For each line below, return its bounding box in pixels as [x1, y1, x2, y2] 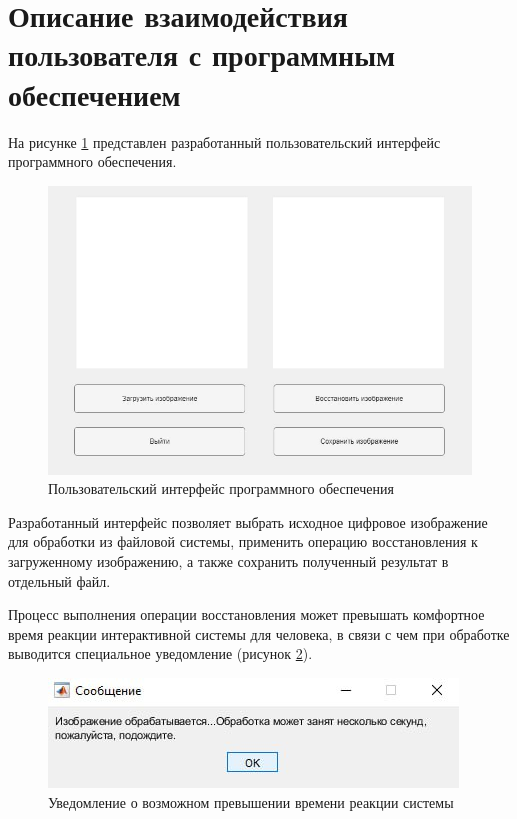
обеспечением [8, 73, 181, 114]
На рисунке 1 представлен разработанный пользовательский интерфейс [8, 131, 441, 152]
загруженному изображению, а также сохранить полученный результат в [8, 550, 449, 571]
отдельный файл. [8, 570, 111, 591]
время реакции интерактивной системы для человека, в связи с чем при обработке [8, 623, 510, 644]
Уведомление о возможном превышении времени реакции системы [48, 791, 454, 812]
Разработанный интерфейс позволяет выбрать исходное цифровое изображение [8, 511, 488, 532]
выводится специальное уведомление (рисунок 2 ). [8, 643, 313, 664]
